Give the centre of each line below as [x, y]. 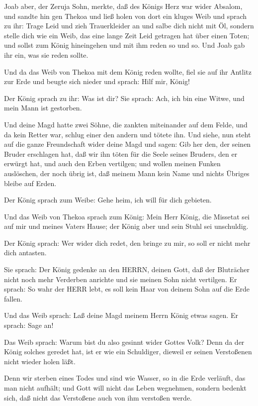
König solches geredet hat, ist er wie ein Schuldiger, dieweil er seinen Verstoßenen [128, 352]
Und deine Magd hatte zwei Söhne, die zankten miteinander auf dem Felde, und [126, 124]
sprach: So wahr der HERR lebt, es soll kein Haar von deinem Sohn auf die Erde [127, 289]
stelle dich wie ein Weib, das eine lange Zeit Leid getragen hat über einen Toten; [127, 35]
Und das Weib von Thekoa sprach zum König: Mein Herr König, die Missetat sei [127, 216]
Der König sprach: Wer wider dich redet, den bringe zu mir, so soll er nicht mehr [127, 243]
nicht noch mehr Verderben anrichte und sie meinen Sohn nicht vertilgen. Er [121, 279]
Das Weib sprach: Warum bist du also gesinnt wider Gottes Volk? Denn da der [124, 342]
